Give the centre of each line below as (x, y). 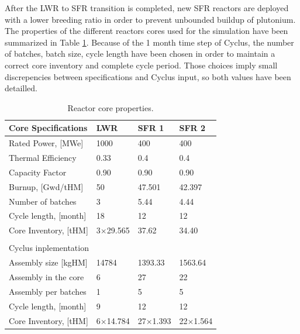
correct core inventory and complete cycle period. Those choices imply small (141, 65)
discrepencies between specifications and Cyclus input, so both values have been (148, 76)
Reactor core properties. (111, 107)
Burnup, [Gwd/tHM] (46, 186)
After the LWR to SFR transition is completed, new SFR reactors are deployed (147, 8)
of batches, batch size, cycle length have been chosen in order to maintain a (140, 54)
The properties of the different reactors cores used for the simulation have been (146, 31)
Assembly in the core (46, 277)
